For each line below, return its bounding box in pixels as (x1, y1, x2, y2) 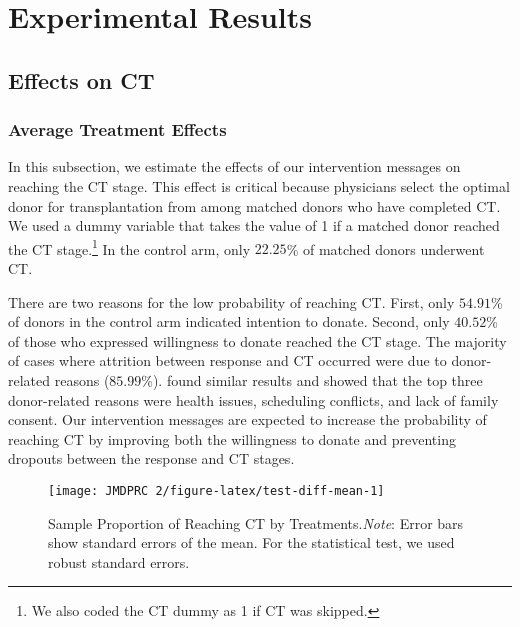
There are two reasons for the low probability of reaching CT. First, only (8, 291, 455, 312)
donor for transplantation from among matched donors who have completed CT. (8, 195, 501, 216)
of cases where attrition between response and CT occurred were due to (8, 350, 447, 371)
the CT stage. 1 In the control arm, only (8, 235, 251, 259)
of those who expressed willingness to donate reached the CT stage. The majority (8, 330, 507, 351)
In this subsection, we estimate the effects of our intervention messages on (8, 156, 461, 177)
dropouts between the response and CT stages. (8, 448, 295, 469)
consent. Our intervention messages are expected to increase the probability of (8, 409, 487, 430)
